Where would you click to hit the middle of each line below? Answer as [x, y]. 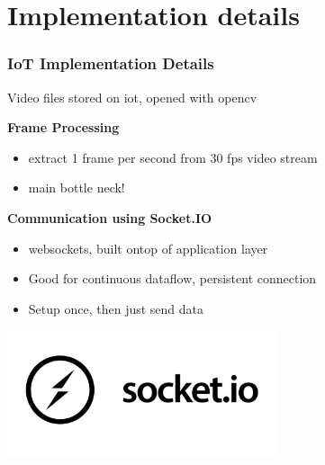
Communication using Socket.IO [110, 217]
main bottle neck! [77, 188]
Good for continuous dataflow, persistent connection [172, 278]
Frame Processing [63, 127]
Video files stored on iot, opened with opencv [132, 97]
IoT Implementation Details [111, 63]
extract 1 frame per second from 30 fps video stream [173, 157]
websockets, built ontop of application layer [148, 248]
